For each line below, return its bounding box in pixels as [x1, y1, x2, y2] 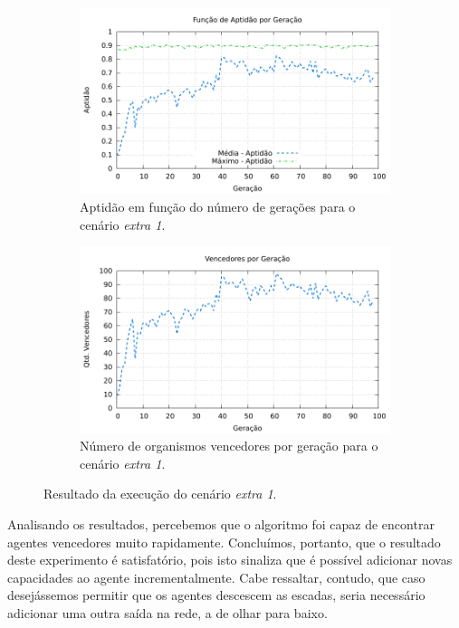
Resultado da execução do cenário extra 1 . [43, 484, 277, 503]
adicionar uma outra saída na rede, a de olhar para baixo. [7, 603, 328, 622]
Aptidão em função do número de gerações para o [80, 196, 356, 215]
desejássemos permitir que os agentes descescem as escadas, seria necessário [7, 585, 426, 604]
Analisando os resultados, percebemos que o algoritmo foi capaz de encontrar [7, 514, 435, 533]
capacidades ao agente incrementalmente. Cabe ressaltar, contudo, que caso [7, 567, 426, 586]
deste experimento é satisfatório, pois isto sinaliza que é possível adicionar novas [7, 550, 453, 569]
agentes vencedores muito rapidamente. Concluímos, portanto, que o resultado [7, 532, 441, 551]
